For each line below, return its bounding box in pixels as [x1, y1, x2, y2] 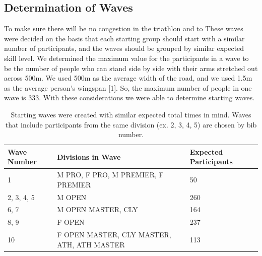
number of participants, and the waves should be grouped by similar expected [4, 43, 244, 53]
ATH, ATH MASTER [57, 239, 125, 249]
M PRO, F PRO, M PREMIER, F [57, 169, 164, 180]
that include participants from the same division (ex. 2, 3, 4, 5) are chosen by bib [5, 119, 257, 130]
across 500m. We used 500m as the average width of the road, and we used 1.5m [4, 73, 252, 83]
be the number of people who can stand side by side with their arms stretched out [4, 62, 258, 73]
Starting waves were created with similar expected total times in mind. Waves [11, 109, 251, 119]
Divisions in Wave [57, 151, 121, 162]
